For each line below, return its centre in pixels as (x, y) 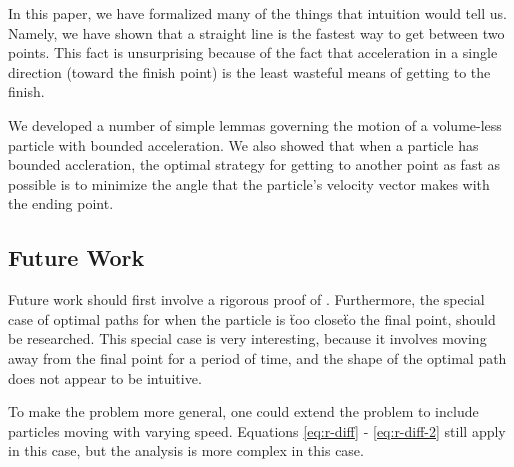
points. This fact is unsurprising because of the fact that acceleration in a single (253, 52)
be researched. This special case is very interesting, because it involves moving (247, 338)
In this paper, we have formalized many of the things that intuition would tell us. (257, 13)
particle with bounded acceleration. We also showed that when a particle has (243, 144)
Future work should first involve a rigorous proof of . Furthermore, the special (246, 299)
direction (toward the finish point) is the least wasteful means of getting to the (249, 71)
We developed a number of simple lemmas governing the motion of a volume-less (255, 124)
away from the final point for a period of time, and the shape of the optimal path (257, 357)
